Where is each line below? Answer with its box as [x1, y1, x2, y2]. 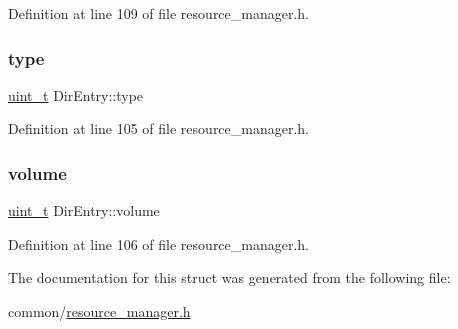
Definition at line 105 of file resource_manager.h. [8, 118, 310, 139]
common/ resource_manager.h [8, 301, 191, 321]
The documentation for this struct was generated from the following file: [8, 267, 451, 288]
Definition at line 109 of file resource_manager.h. [8, 3, 310, 23]
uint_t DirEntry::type [8, 84, 144, 105]
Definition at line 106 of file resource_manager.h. [8, 233, 310, 254]
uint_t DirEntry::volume [8, 200, 160, 221]
